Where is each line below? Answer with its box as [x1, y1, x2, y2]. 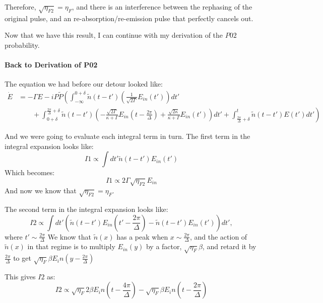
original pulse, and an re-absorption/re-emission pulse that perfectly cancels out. [5, 13, 253, 23]
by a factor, [146, 241, 182, 252]
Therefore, [5, 2, 36, 12]
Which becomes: [5, 167, 55, 178]
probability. [5, 39, 40, 50]
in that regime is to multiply [27, 241, 115, 252]
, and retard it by [202, 241, 256, 252]
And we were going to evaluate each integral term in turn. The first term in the [5, 131, 250, 141]
